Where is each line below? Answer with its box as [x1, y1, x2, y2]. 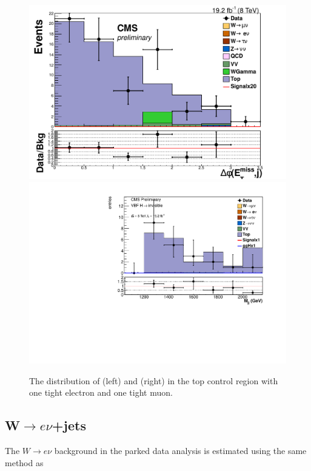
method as [5, 456, 44, 469]
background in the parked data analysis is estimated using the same [54, 444, 307, 457]
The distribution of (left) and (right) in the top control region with [29, 374, 278, 387]
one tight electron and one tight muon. [29, 386, 173, 399]
